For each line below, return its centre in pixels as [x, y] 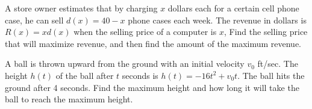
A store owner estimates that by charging [81, 8]
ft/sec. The [278, 64]
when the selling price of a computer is [145, 32]
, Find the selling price [266, 32]
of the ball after [85, 75]
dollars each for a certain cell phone [233, 8]
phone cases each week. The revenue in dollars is [217, 20]
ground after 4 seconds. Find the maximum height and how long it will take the [152, 87]
